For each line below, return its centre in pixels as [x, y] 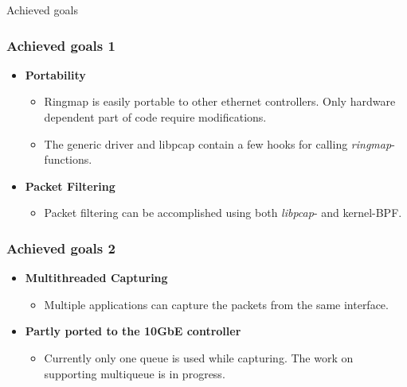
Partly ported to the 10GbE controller [133, 331]
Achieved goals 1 [61, 45]
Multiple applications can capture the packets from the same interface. [216, 304]
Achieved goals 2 [61, 248]
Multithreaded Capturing [96, 278]
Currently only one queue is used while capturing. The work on [199, 357]
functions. [68, 159]
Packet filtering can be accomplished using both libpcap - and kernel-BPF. [223, 213]
